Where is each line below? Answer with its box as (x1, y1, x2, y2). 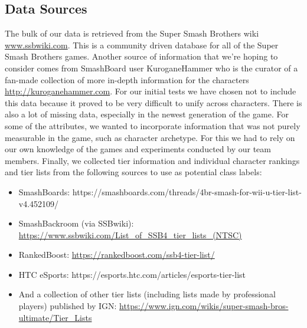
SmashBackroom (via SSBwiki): (18, 217, 134, 229)
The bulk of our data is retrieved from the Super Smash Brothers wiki (5, 27, 259, 40)
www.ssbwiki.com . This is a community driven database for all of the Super (5, 38, 279, 51)
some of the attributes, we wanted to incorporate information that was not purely (5, 119, 301, 132)
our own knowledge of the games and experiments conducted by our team (5, 143, 271, 155)
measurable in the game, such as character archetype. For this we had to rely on (5, 131, 295, 143)
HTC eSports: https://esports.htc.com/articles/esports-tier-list (18, 268, 246, 280)
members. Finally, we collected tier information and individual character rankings (5, 154, 300, 166)
